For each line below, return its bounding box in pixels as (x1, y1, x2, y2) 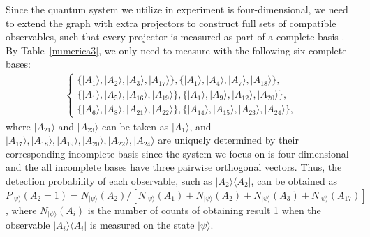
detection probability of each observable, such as (6, 173, 212, 188)
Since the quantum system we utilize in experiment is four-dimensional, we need (6, 2, 348, 16)
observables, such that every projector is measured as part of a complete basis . (6, 29, 345, 44)
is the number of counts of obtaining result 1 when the (87, 202, 321, 217)
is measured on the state (89, 217, 195, 231)
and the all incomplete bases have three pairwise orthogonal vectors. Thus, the (6, 160, 342, 174)
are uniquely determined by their (158, 132, 299, 147)
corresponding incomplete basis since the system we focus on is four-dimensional (6, 146, 349, 160)
